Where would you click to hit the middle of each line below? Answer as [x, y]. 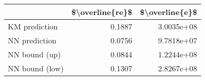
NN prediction [32, 40]
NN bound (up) [34, 54]
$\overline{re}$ [102, 12]
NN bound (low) [36, 68]
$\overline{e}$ [168, 12]
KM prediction [33, 26]
